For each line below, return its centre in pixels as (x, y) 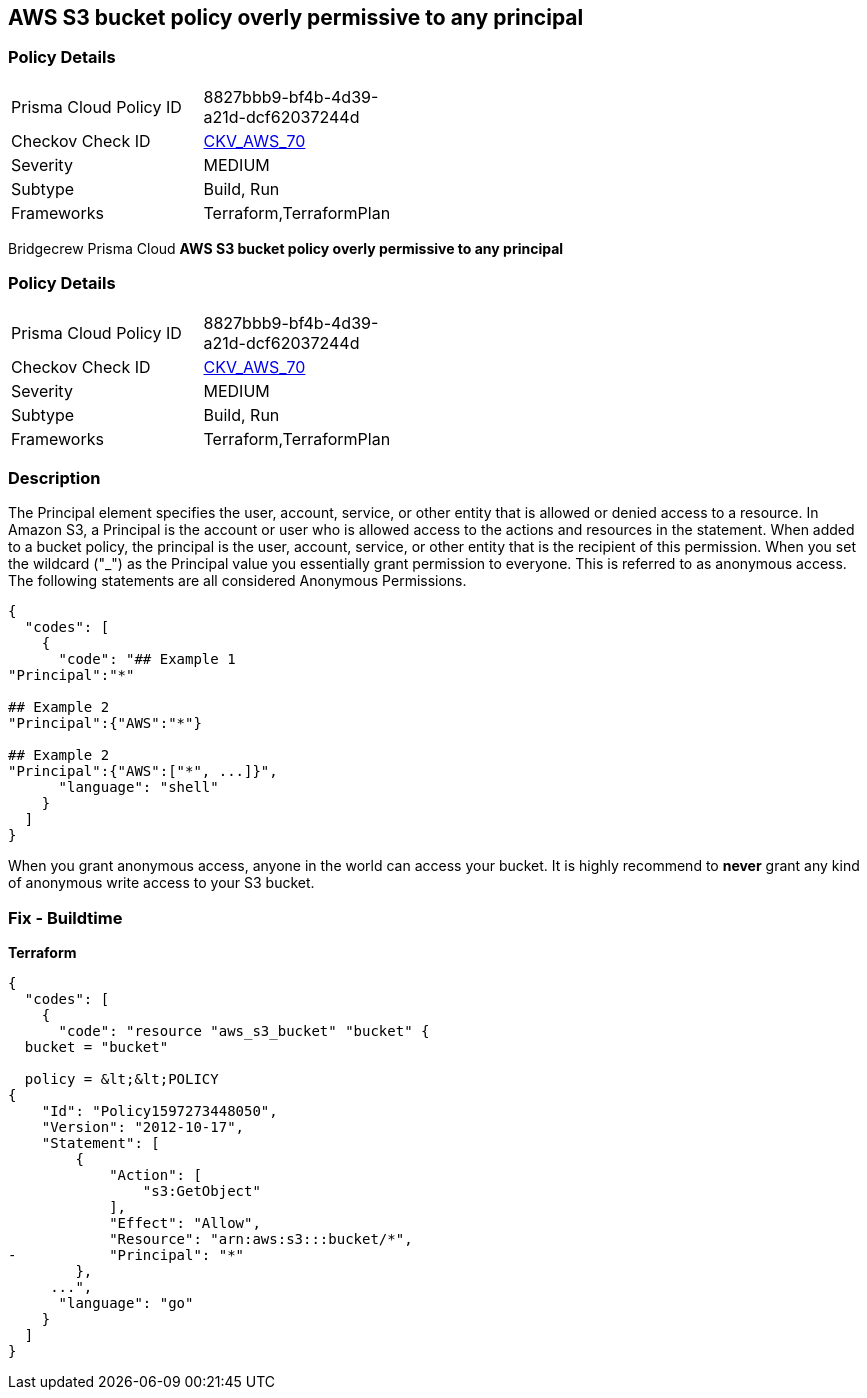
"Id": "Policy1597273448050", (159, 1111)
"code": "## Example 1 (147, 659)
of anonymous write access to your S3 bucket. (161, 883)
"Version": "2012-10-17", (143, 1127)
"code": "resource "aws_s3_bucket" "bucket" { (244, 1031)
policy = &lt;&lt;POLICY (121, 1079)
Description (54, 477)
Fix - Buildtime (65, 917)
